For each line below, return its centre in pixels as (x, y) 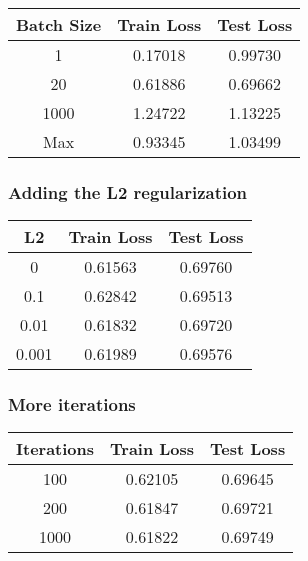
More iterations (72, 404)
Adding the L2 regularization (128, 191)
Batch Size (59, 24)
